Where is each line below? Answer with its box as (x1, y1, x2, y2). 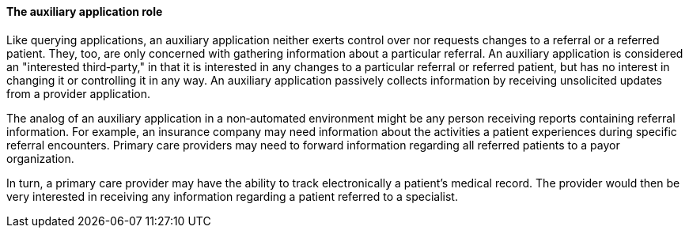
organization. (6, 151, 74, 165)
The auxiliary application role (6, 5, 163, 18)
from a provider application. (6, 86, 150, 100)
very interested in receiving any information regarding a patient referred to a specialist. (6, 189, 458, 203)
